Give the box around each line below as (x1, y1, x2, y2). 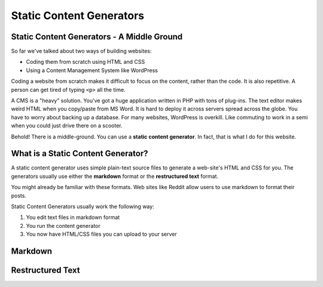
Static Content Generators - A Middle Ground (11, 32, 183, 42)
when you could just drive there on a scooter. (11, 122, 123, 129)
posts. (11, 192, 27, 199)
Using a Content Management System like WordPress (26, 66, 158, 74)
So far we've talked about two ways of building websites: (11, 48, 152, 55)
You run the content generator (26, 222, 101, 229)
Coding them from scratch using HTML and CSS (26, 58, 145, 66)
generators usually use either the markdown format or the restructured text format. (11, 172, 218, 180)
